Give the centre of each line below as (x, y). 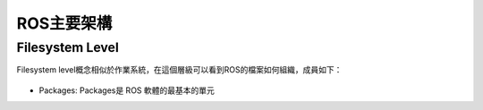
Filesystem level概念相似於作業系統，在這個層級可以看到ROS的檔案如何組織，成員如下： (179, 70)
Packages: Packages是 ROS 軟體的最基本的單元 (127, 90)
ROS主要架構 (64, 23)
